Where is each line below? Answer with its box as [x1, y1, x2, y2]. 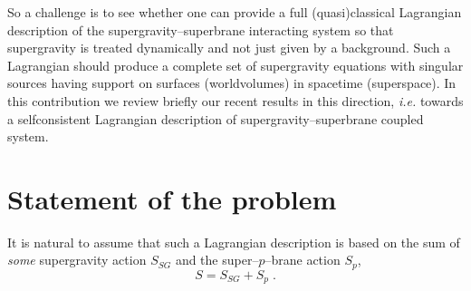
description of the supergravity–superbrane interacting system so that [7, 20, 394, 39]
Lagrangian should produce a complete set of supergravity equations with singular [7, 55, 464, 74]
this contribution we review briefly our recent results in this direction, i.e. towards [7, 91, 464, 110]
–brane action [264, 250, 341, 269]
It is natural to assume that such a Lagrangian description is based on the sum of [7, 232, 460, 251]
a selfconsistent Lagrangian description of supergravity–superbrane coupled [7, 109, 424, 128]
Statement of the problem [7, 179, 337, 217]
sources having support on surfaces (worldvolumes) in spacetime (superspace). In [7, 73, 457, 92]
